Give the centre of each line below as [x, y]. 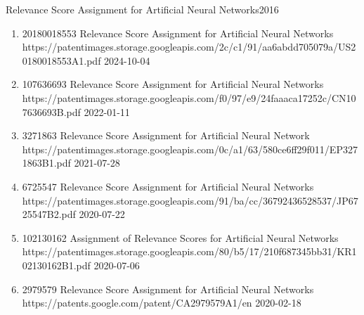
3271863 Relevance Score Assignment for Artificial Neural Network [166, 135]
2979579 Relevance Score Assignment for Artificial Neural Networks [168, 289]
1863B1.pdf [46, 163]
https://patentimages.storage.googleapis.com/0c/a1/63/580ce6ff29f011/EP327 [190, 149]
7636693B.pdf [51, 111]
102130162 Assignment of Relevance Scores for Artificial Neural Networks [180, 237]
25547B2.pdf [49, 214]
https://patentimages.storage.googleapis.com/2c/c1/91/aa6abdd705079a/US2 [189, 47]
